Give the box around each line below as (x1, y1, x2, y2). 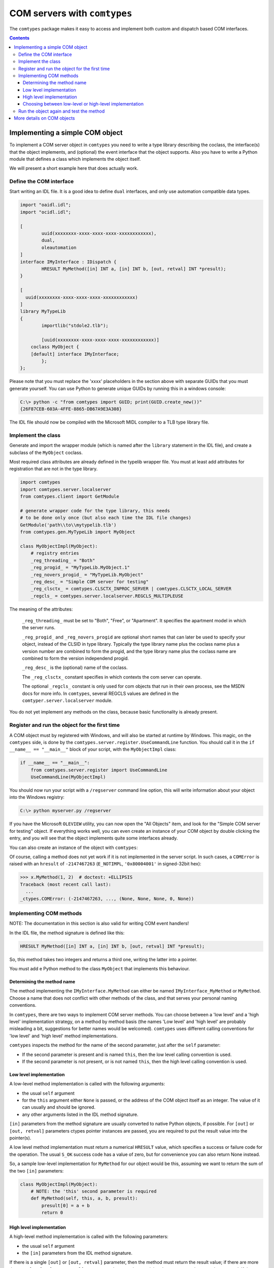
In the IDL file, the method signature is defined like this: (9, 930, 125, 936)
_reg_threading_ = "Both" (30, 557, 95, 563)
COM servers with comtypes (9, 8, 132, 19)
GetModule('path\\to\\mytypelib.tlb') (20, 522, 117, 527)
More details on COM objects (14, 115, 76, 121)
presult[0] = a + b (41, 1203, 90, 1208)
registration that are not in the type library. (9, 466, 98, 472)
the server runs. (22, 624, 56, 631)
